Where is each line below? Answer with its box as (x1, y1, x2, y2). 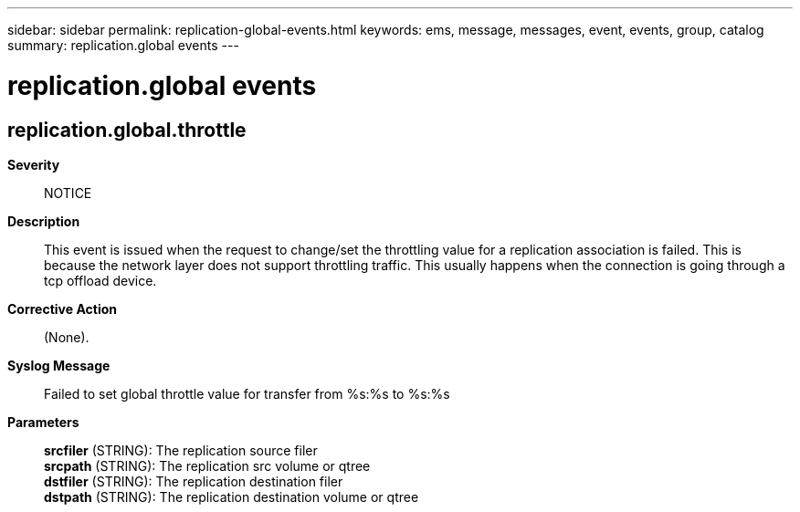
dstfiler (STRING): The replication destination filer (44, 473, 343, 489)
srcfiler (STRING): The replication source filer (44, 442, 318, 458)
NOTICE (44, 184, 92, 201)
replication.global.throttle (7, 118, 247, 141)
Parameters (7, 413, 79, 430)
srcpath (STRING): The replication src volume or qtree (44, 457, 371, 474)
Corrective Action (7, 300, 117, 317)
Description (7, 213, 80, 229)
